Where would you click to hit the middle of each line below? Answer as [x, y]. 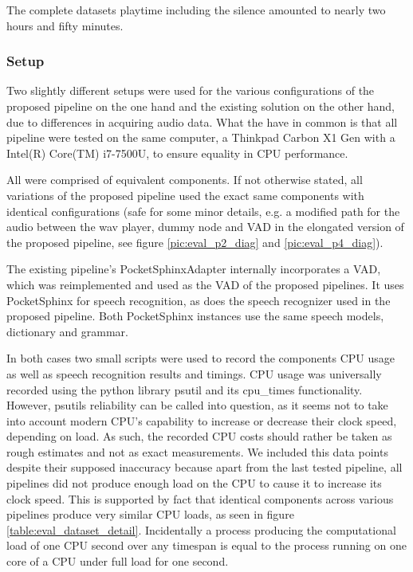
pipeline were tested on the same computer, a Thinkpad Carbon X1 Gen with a [201, 137]
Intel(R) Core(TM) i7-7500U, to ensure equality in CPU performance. [177, 153]
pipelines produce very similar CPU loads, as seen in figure [150, 514]
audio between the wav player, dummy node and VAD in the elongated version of [205, 227]
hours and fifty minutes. [65, 25]
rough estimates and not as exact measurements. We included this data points [197, 451]
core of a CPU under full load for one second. [118, 561]
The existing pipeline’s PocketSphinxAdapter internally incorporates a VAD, [194, 269]
